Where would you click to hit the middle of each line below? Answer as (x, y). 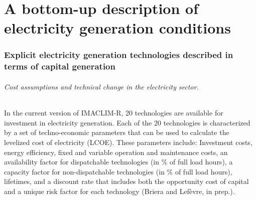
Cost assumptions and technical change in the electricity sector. (101, 86)
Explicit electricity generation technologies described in (119, 55)
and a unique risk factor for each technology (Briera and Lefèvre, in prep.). (119, 191)
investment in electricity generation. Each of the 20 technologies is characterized (127, 122)
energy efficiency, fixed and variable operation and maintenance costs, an (116, 152)
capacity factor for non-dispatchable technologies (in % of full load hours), (118, 171)
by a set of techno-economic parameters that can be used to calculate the (117, 132)
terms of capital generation (60, 66)
